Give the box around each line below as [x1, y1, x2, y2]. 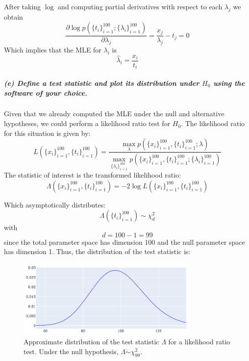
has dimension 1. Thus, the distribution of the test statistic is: [4, 246, 191, 257]
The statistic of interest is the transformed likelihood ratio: [4, 170, 181, 180]
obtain [4, 11, 23, 22]
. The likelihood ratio [181, 118, 245, 129]
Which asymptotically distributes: [4, 199, 106, 209]
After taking [4, 1, 41, 11]
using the [213, 77, 245, 88]
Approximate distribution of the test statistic [24, 336, 159, 347]
